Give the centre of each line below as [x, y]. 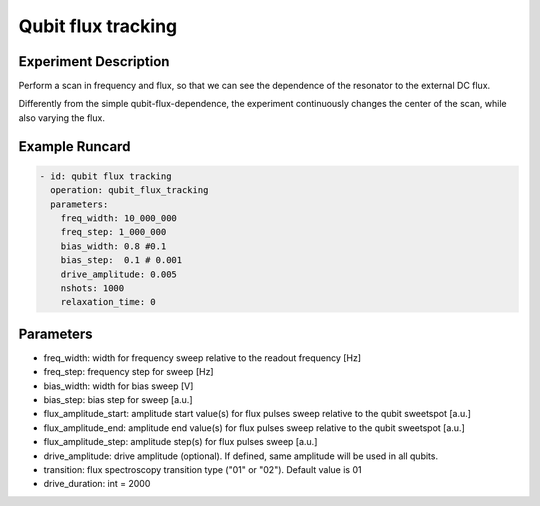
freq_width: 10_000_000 [118, 218]
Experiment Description [94, 61]
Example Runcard [74, 146]
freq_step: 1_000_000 [113, 232]
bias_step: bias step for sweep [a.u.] [118, 400]
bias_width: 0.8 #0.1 [113, 246]
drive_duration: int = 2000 [97, 484]
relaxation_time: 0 [108, 302]
